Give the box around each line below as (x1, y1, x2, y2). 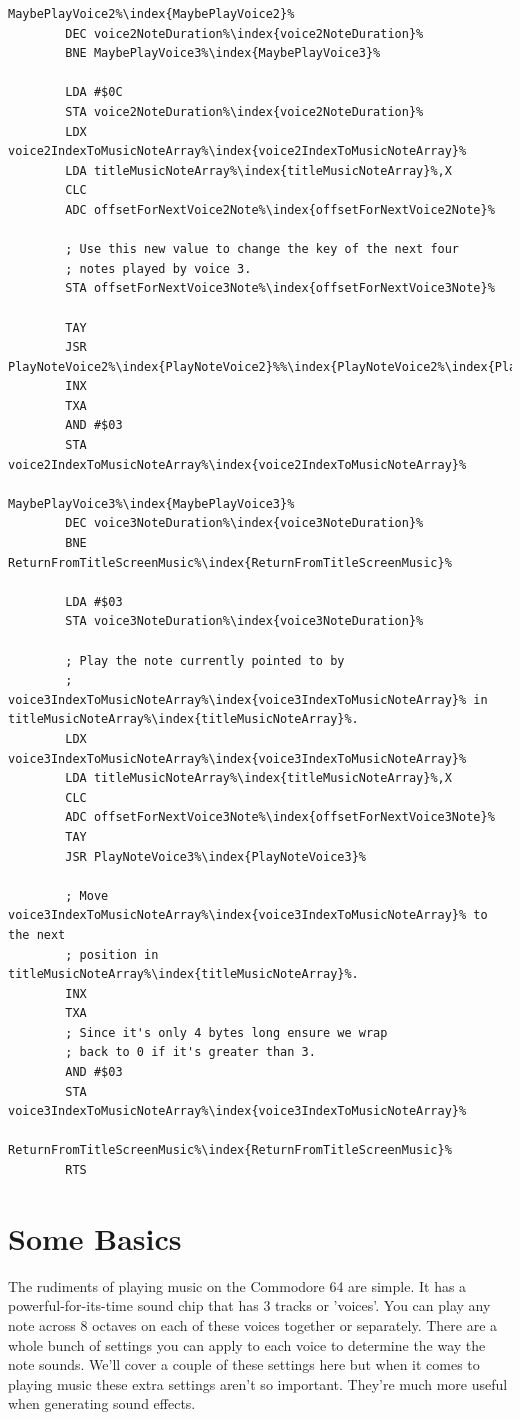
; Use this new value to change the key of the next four (65, 242, 460, 257)
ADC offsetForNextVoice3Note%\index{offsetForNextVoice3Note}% (65, 810, 495, 825)
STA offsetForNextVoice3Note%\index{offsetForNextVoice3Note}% (65, 281, 495, 296)
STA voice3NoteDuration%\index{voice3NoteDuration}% (65, 614, 424, 629)
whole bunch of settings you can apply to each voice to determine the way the (8, 1334, 486, 1355)
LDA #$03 (65, 594, 123, 609)
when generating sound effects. (8, 1393, 196, 1414)
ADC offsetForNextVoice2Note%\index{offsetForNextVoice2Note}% (65, 202, 495, 217)
